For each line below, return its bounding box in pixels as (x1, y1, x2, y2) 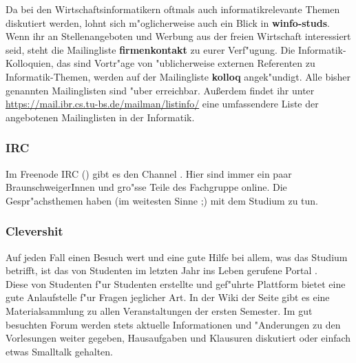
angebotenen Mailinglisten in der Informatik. (6, 110, 195, 124)
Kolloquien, (6, 56, 54, 70)
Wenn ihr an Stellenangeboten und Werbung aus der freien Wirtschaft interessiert (6, 29, 351, 43)
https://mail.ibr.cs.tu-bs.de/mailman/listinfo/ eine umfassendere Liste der (6, 96, 319, 111)
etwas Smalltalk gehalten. (6, 344, 114, 358)
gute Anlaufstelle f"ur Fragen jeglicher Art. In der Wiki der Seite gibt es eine (6, 290, 330, 304)
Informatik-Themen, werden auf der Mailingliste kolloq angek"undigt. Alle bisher (6, 69, 351, 83)
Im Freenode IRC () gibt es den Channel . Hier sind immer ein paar (6, 166, 292, 180)
